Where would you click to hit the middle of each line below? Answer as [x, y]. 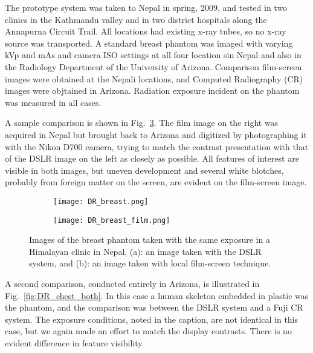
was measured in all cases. [53, 102]
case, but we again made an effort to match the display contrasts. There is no [148, 331]
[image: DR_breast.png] [101, 201]
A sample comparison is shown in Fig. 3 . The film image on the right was [142, 123]
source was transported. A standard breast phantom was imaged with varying [149, 43]
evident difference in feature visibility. [75, 342]
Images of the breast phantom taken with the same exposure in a [150, 239]
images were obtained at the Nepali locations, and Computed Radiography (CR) [154, 78]
